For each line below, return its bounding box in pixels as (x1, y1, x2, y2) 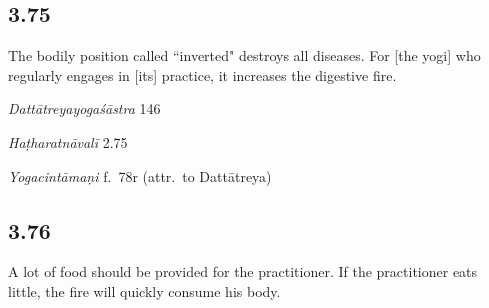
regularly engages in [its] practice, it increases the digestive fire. (8, 64, 397, 85)
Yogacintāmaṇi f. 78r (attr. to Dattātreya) (8, 165, 272, 186)
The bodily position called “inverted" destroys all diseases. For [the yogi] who (8, 45, 481, 66)
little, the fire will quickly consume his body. (8, 280, 281, 301)
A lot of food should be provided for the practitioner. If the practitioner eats (8, 261, 478, 282)
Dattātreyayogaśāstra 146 (8, 98, 161, 119)
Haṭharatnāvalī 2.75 (8, 131, 128, 152)
